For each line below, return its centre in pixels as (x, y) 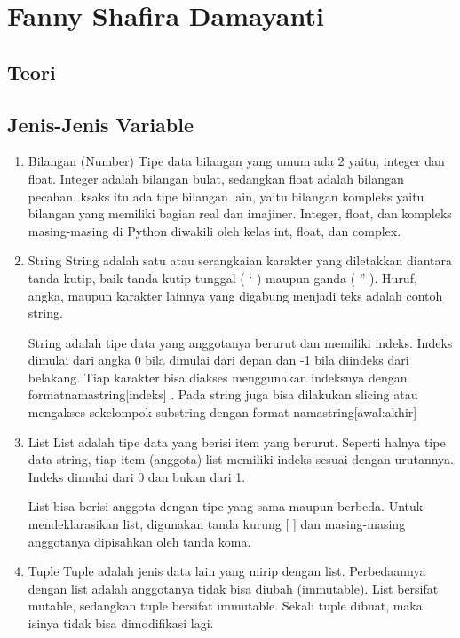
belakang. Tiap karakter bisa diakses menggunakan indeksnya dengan (218, 377)
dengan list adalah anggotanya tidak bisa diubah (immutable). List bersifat (233, 588)
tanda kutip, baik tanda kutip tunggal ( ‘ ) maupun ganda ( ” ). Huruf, (222, 277)
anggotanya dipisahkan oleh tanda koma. (139, 541)
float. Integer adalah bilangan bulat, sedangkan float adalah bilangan (216, 178)
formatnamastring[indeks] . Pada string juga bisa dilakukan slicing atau (223, 394)
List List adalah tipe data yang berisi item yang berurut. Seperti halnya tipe (237, 441)
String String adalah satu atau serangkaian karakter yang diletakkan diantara (240, 260)
